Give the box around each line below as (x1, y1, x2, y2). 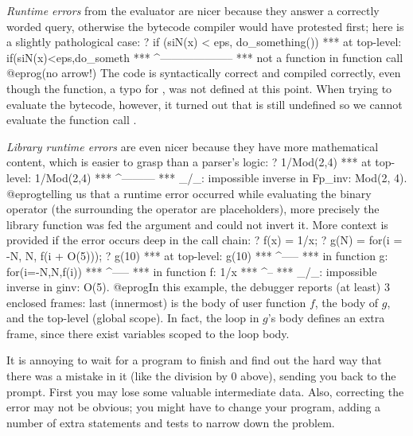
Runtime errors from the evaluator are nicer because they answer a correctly (6, 2, 380, 18)
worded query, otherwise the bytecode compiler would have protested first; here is (6, 18, 404, 34)
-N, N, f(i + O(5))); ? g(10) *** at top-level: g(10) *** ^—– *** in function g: (6, 247, 388, 263)
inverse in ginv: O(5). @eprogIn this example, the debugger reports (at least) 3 (6, 278, 390, 295)
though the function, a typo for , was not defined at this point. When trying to (6, 80, 392, 96)
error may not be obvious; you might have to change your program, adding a (6, 399, 381, 415)
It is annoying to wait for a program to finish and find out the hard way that (6, 352, 382, 368)
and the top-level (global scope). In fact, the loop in (6, 309, 259, 326)
